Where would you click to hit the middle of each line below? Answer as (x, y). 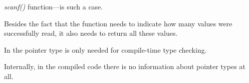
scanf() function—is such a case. (54, 6)
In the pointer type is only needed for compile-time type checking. (105, 49)
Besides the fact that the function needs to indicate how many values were (118, 23)
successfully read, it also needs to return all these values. (91, 33)
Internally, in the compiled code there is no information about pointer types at (125, 66)
